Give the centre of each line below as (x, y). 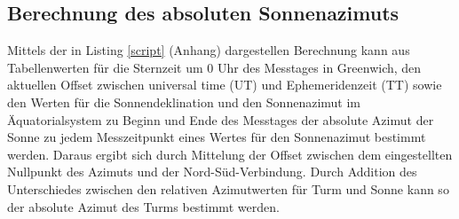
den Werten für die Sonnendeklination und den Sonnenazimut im (184, 102)
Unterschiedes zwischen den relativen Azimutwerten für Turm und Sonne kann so (228, 188)
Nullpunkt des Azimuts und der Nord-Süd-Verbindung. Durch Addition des (212, 172)
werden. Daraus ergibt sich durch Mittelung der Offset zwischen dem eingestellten (230, 154)
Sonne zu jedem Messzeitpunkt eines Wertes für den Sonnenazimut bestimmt (217, 137)
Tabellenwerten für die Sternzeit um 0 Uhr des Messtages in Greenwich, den (214, 67)
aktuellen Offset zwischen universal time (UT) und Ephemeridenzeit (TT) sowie (225, 85)
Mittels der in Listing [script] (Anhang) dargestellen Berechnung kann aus (209, 50)
